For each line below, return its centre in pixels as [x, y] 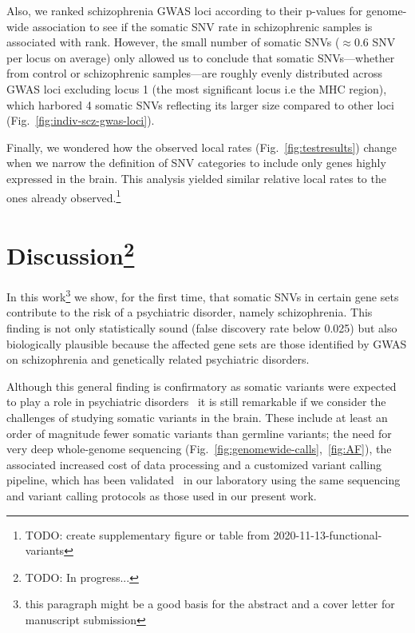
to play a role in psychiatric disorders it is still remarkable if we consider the [196, 402]
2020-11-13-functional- [328, 534]
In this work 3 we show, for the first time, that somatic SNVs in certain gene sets [203, 295]
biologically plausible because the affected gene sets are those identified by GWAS [207, 343]
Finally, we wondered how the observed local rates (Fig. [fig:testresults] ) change [202, 147]
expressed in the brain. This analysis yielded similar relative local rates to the [196, 178]
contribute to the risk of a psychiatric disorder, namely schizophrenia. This [190, 312]
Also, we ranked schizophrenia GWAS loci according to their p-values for [185, 10]
